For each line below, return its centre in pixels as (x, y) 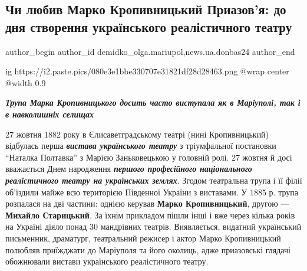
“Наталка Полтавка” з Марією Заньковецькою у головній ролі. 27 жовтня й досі (149, 157)
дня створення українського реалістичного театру (149, 26)
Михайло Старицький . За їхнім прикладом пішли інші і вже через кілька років (150, 215)
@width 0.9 (26, 82)
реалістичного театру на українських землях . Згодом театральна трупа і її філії (154, 180)
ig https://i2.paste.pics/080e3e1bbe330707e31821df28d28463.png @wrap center (147, 71)
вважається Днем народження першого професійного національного (129, 169)
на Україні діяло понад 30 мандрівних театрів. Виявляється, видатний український (153, 226)
